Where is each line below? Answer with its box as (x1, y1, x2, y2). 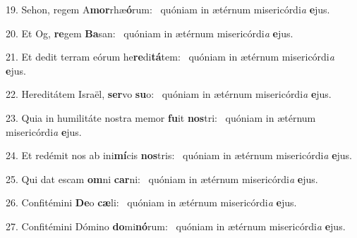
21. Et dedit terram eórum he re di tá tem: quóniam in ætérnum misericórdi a (6, 49, 334, 64)
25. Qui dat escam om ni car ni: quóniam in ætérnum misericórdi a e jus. (6, 171, 318, 186)
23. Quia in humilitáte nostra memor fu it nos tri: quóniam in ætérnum (6, 110, 316, 125)
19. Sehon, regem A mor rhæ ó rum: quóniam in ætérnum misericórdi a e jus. (6, 2, 330, 16)
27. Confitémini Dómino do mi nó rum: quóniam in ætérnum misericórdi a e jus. (6, 218, 346, 233)
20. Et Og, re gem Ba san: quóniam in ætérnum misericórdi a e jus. (6, 25, 294, 40)
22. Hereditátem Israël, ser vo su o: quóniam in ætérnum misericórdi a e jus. (6, 87, 332, 101)
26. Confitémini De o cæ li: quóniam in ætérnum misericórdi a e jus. (6, 195, 297, 210)
